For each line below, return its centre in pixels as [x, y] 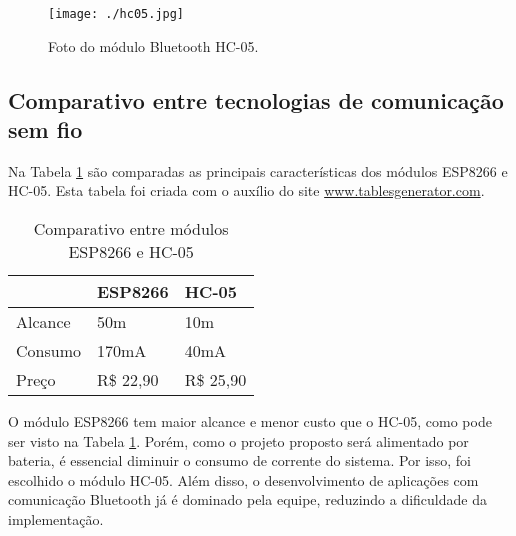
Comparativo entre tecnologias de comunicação [256, 99]
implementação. [56, 519]
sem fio [45, 129]
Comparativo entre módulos [131, 229]
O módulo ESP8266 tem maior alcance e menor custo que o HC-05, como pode [250, 421]
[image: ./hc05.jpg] [116, 14]
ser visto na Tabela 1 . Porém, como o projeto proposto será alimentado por [238, 440]
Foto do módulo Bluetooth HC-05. [153, 45]
